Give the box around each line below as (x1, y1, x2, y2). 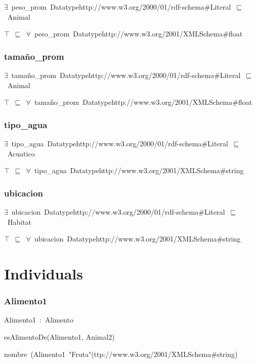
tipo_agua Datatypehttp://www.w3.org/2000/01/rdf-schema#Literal (11, 138, 228, 148)
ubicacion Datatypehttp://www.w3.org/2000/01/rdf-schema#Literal (11, 207, 225, 217)
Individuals (4, 263, 83, 284)
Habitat (7, 216, 32, 227)
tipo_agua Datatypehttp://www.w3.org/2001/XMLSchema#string (34, 165, 244, 176)
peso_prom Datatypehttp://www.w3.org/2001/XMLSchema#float (34, 28, 243, 39)
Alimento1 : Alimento (4, 314, 73, 325)
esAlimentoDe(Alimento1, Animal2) (4, 331, 115, 342)
